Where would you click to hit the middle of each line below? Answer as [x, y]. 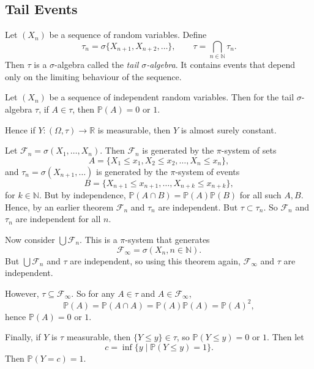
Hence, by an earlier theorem [59, 207]
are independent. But [198, 207]
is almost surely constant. [229, 129]
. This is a [99, 239]
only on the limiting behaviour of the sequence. [93, 76]
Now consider [30, 239]
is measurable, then [134, 129]
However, [22, 293]
